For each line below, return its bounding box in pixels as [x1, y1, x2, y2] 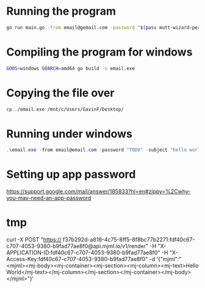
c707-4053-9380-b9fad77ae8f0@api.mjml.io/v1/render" [6, 243, 149, 250]
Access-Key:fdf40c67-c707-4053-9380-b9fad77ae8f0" [6, 256, 148, 263]
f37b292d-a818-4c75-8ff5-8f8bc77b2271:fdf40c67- [63, 236, 195, 243]
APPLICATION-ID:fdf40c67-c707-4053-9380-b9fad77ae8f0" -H [6, 249, 168, 256]
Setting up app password [6, 168, 136, 182]
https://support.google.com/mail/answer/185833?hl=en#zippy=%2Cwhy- [6, 188, 191, 195]
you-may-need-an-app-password [6, 194, 92, 202]
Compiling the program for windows [6, 45, 193, 59]
